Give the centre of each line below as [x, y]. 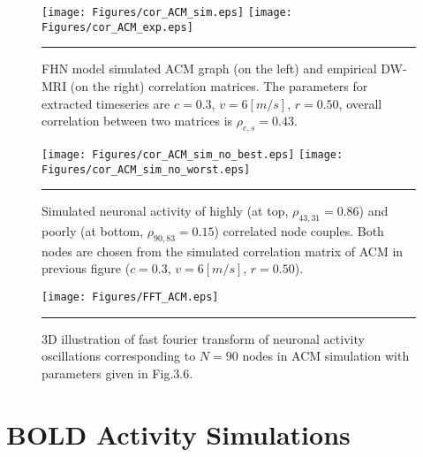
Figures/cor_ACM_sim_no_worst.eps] [146, 169]
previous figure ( [86, 268]
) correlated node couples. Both [299, 231]
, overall [360, 103]
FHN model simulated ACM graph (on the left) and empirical [209, 69]
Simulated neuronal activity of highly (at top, [165, 211]
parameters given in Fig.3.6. [117, 373]
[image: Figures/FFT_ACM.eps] [130, 297]
